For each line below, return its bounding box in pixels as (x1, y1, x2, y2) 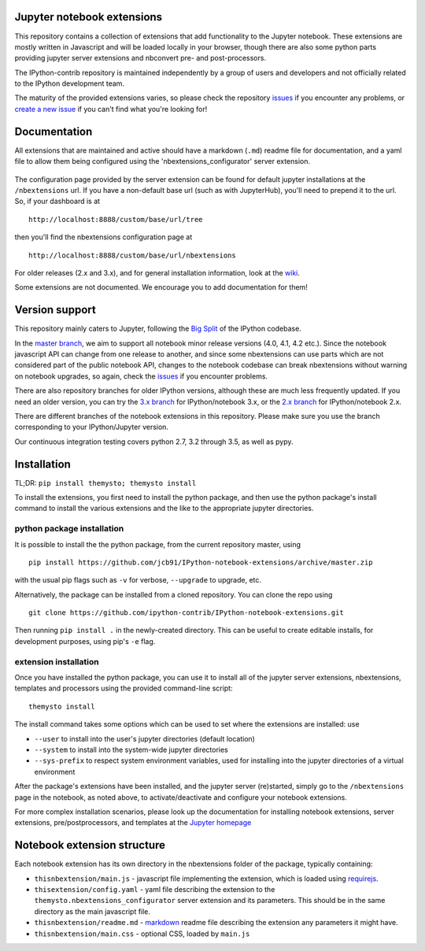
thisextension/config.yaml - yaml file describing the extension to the (34, 885, 275, 894)
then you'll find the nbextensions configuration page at (14, 232, 193, 242)
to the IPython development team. (14, 79, 125, 88)
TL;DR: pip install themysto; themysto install (14, 478, 197, 487)
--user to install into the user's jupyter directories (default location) (34, 734, 256, 743)
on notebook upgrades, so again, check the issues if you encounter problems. (14, 371, 268, 381)
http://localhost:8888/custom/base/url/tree (28, 215, 204, 224)
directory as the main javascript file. (34, 906, 151, 916)
